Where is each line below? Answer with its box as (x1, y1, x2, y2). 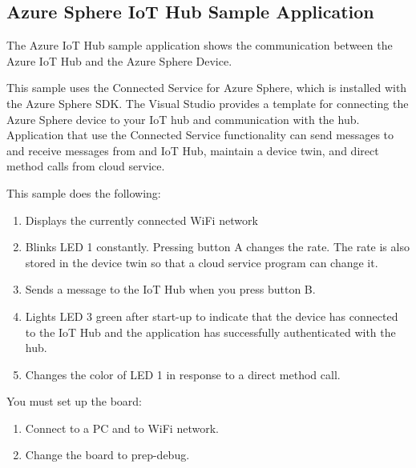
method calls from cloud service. (6, 158, 165, 174)
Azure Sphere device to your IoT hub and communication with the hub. (6, 110, 360, 127)
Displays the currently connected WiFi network (25, 211, 258, 228)
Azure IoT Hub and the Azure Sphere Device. (6, 52, 232, 69)
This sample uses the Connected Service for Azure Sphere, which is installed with (6, 79, 407, 96)
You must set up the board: (6, 393, 142, 410)
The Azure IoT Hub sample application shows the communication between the (6, 37, 393, 54)
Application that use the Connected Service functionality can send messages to (6, 126, 394, 143)
